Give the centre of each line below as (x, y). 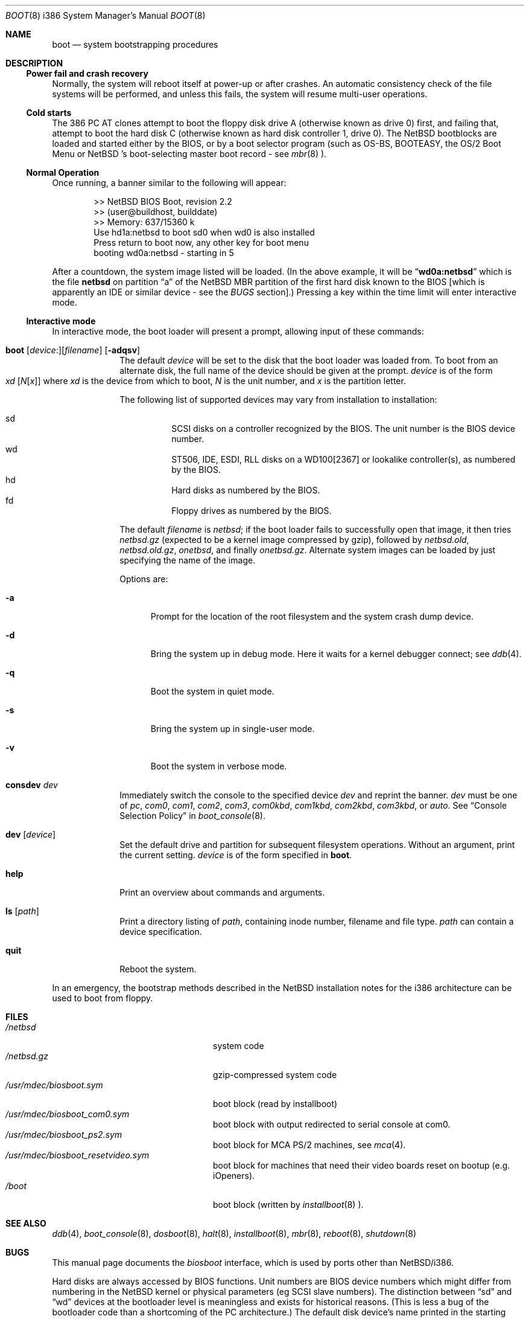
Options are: (144, 579)
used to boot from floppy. (103, 998)
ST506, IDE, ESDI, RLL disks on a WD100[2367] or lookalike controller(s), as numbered (344, 459)
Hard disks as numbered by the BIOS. (246, 490)
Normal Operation (63, 172)
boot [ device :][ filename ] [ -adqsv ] (73, 350)
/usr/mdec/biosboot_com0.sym (68, 1114)
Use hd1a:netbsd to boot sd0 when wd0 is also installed (204, 232)
